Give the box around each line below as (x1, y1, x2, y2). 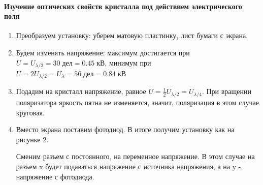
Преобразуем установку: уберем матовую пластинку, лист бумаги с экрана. (16, 30, 248, 41)
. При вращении (202, 86, 252, 97)
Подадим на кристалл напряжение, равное (16, 86, 146, 97)
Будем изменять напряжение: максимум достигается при (16, 47, 190, 57)
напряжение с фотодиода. (16, 171, 94, 181)
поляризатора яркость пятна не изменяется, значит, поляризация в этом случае (16, 97, 259, 107)
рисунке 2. (16, 134, 49, 144)
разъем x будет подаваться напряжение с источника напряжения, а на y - (16, 161, 241, 171)
